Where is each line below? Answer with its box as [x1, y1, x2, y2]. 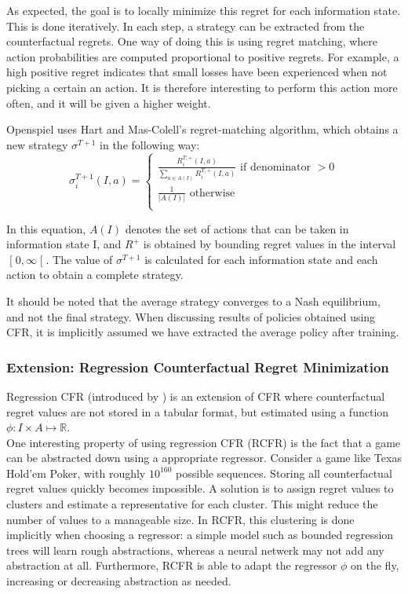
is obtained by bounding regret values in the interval [143, 236, 396, 252]
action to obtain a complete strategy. [6, 266, 184, 283]
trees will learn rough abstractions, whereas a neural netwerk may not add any [6, 541, 384, 558]
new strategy [6, 136, 68, 152]
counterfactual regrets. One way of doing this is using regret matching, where [6, 33, 378, 49]
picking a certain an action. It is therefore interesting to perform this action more [6, 79, 398, 95]
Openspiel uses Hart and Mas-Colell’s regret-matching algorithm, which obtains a [6, 121, 399, 137]
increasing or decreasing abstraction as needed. [6, 573, 231, 589]
